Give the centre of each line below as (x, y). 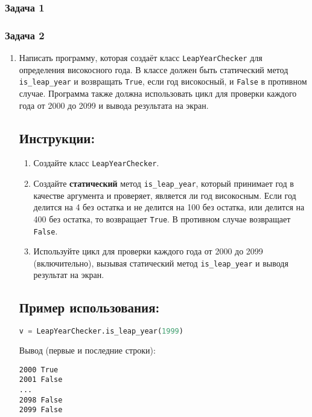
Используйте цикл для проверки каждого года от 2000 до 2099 (148, 251)
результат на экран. (69, 275)
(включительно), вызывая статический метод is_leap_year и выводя (161, 263)
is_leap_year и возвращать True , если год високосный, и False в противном (163, 81)
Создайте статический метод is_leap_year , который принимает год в (164, 183)
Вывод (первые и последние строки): (87, 350)
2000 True (39, 370)
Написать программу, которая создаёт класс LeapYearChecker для (141, 58)
